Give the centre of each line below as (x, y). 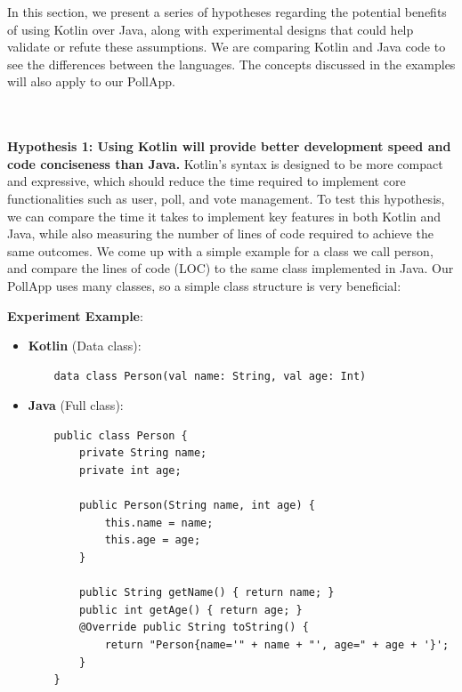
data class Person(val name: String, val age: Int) (210, 376)
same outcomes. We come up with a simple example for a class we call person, (220, 250)
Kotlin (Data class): (85, 346)
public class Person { (121, 435)
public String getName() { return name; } (207, 593)
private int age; (130, 471)
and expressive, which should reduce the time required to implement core (207, 181)
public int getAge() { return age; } (191, 610)
